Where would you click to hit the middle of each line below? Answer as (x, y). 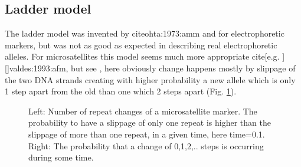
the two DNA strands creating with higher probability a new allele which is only (150, 79)
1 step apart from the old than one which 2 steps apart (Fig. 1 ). (121, 91)
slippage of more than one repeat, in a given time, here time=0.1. (147, 134)
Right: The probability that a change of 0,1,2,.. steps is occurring (146, 145)
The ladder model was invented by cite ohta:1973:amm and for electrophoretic (145, 33)
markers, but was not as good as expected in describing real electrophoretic (141, 45)
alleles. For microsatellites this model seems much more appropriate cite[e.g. (142, 56)
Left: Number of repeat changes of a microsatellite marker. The (143, 111)
